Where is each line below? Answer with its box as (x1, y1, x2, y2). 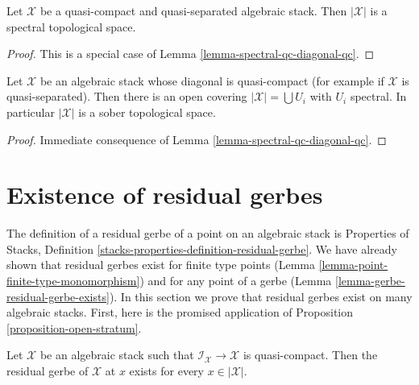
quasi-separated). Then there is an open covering (6, 88, 247, 105)
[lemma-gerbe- (334, 272, 405, 289)
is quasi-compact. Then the (243, 346, 378, 363)
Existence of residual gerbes (6, 178, 323, 211)
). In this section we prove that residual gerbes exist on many (109, 288, 413, 304)
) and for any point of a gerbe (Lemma (139, 272, 332, 289)
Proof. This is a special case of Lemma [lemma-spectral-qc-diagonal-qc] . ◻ (6, 45, 375, 62)
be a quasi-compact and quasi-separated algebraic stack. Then (39, 2, 347, 19)
